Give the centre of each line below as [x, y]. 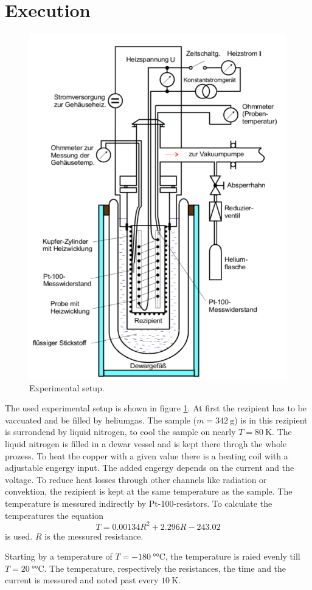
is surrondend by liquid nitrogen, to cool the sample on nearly [120, 432]
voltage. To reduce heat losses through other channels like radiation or [136, 479]
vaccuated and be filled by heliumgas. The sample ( [101, 420]
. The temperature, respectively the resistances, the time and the [165, 568]
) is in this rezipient [271, 420]
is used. [19, 536]
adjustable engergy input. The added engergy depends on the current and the [150, 468]
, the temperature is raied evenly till [233, 556]
